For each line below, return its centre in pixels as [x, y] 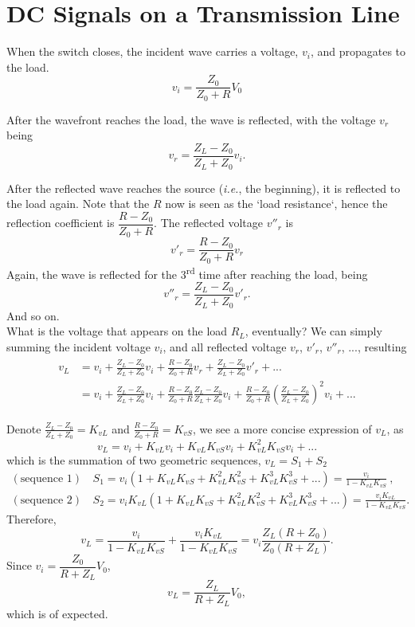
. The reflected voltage [209, 223]
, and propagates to [358, 51]
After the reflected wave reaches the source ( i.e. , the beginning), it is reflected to [204, 188]
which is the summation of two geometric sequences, [134, 460]
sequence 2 [46, 500]
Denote [24, 428]
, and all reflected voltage [225, 346]
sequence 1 [46, 478]
